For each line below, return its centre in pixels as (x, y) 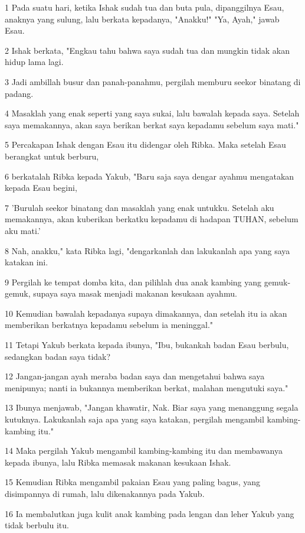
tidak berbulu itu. (37, 525)
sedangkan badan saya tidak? (58, 356)
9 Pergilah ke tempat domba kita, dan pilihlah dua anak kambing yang (133, 282)
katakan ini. (27, 262)
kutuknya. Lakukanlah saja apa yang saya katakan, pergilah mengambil (135, 419)
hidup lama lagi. (34, 62)
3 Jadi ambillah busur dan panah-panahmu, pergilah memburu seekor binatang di (153, 81)
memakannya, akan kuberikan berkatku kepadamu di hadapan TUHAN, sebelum (152, 219)
